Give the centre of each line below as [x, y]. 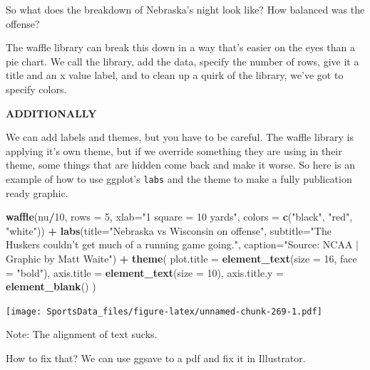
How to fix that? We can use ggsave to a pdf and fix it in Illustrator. [156, 358]
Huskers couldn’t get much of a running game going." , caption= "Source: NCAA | [182, 244]
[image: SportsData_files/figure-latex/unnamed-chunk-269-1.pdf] [164, 311]
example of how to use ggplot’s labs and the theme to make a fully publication [179, 178]
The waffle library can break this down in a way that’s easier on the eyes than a [181, 47]
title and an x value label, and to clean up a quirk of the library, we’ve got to [175, 75]
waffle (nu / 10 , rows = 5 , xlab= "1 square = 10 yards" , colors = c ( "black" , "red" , [179, 217]
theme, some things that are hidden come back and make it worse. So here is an [180, 165]
